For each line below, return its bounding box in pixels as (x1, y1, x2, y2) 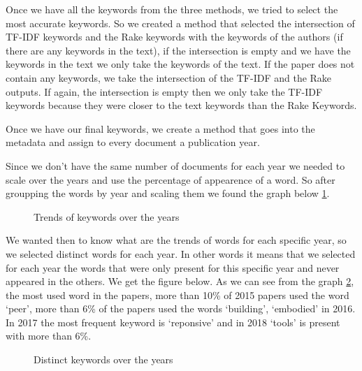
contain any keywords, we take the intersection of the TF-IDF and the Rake (6, 70, 332, 85)
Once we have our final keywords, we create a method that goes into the (6, 121, 315, 136)
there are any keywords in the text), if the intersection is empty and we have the (6, 43, 351, 57)
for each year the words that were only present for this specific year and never (6, 260, 340, 275)
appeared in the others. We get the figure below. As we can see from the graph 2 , (6, 274, 354, 289)
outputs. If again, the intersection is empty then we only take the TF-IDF (6, 84, 323, 99)
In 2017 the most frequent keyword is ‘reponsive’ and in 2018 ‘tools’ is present (6, 314, 340, 329)
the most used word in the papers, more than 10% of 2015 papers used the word (6, 287, 349, 302)
